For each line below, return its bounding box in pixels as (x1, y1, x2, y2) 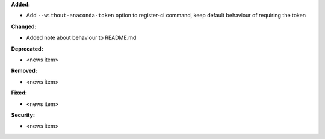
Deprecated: (11, 45, 43, 52)
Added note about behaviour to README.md (26, 34, 137, 42)
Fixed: (11, 89, 27, 96)
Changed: (11, 23, 37, 30)
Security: (11, 111, 36, 119)
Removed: (11, 67, 37, 75)
